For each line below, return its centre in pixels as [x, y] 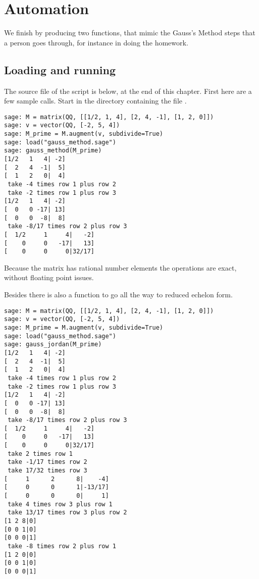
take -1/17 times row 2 [47, 462]
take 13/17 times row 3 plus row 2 [67, 513]
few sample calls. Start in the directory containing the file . [95, 101]
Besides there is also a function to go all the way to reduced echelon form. [118, 295]
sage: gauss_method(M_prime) [53, 151]
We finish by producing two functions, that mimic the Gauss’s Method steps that [130, 33]
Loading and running [60, 69]
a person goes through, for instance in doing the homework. [96, 42]
